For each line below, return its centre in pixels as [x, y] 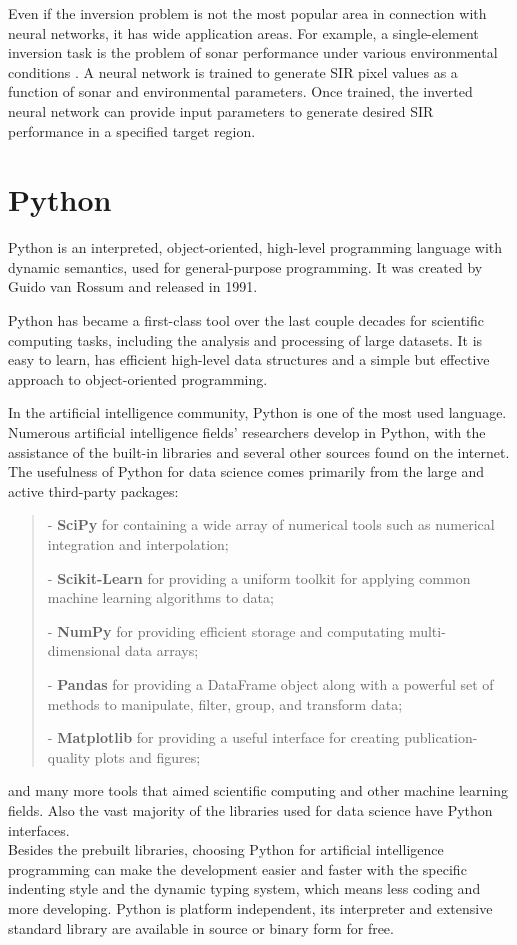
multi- [427, 630]
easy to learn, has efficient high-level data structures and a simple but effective [249, 359]
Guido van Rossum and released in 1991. [133, 286]
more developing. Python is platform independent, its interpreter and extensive [250, 907]
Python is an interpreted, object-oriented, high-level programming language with [255, 247]
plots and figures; [147, 756]
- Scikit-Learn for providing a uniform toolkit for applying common [259, 577]
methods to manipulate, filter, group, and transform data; [225, 703]
